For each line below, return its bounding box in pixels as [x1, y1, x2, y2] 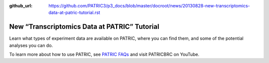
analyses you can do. [9, 42, 53, 48]
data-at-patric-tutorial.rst [48, 10, 101, 16]
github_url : [9, 3, 32, 8]
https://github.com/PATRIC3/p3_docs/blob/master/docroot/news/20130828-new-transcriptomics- [48, 3, 250, 8]
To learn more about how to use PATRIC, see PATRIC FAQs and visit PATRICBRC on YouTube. [9, 52, 199, 58]
